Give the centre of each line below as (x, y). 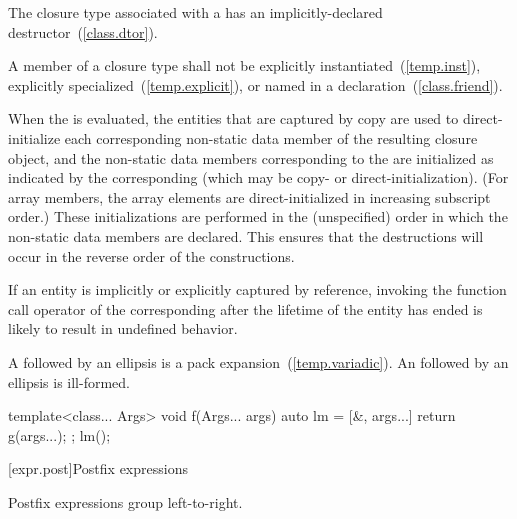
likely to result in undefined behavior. (123, 328)
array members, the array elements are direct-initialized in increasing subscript (249, 196)
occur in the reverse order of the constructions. (151, 255)
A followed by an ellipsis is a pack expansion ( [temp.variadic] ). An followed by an (258, 361)
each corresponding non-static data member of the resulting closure (271, 137)
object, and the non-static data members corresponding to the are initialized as (251, 157)
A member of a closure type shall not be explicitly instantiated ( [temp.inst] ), (244, 65)
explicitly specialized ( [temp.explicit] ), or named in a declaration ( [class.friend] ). (255, 84)
